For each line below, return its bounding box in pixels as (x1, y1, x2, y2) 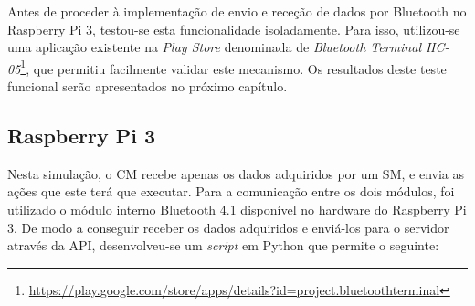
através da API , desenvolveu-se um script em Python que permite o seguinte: (7, 236, 439, 255)
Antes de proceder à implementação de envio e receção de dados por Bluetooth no (7, 2, 467, 20)
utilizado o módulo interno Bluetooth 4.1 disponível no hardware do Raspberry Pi (7, 200, 467, 219)
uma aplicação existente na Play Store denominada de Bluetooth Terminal (7, 37, 421, 57)
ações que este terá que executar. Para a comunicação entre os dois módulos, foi (7, 182, 455, 201)
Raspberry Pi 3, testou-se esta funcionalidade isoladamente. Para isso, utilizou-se (7, 19, 460, 38)
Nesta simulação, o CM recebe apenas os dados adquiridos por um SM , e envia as (7, 164, 464, 183)
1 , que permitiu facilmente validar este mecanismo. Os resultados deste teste (20, 56, 447, 78)
